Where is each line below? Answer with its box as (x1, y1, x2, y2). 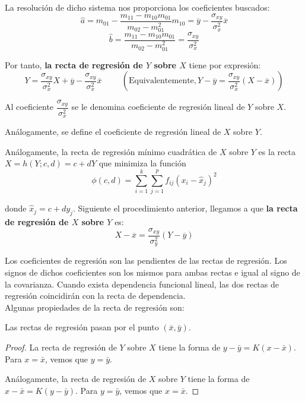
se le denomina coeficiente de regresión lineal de (71, 100, 245, 113)
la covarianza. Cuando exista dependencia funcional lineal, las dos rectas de (5, 277, 279, 290)
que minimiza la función (99, 157, 186, 169)
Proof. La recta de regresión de (5, 341, 117, 353)
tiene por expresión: (189, 58, 261, 71)
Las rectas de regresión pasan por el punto (5, 321, 159, 333)
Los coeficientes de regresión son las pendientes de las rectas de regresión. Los (5, 254, 287, 267)
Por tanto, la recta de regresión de (5, 58, 143, 71)
